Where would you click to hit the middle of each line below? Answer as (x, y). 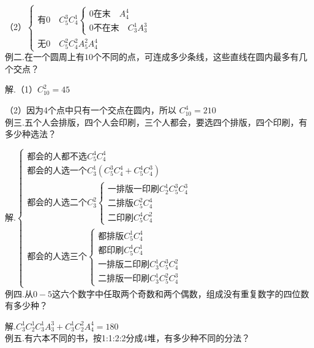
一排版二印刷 (124, 265)
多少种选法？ (31, 134)
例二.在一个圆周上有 (45, 57)
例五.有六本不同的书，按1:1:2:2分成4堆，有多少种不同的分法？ (128, 338)
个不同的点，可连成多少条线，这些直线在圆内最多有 (196, 57)
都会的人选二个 (57, 203)
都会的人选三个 (57, 257)
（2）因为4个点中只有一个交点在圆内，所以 (91, 110)
